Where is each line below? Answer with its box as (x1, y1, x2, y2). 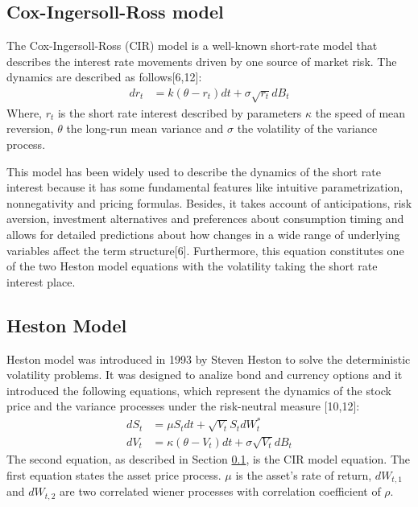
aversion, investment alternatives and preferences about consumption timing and (6, 210, 404, 227)
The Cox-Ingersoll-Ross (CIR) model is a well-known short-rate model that (6, 37, 378, 54)
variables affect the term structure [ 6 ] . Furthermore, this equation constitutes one (6, 241, 404, 258)
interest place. (6, 273, 76, 290)
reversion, (6, 120, 54, 137)
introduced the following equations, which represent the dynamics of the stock (6, 381, 391, 398)
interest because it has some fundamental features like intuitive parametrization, (6, 179, 404, 196)
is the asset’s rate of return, (235, 466, 372, 483)
